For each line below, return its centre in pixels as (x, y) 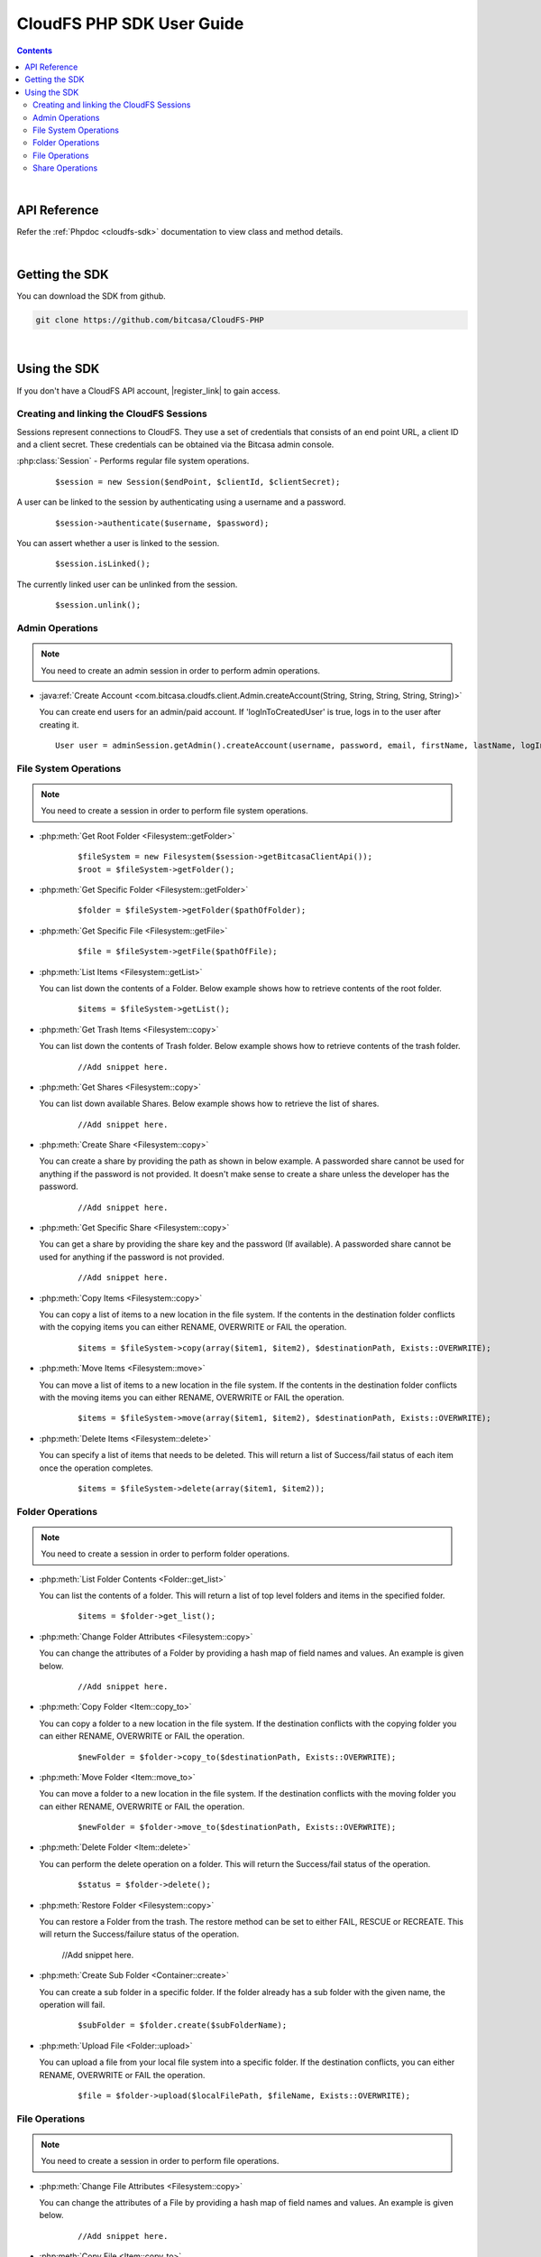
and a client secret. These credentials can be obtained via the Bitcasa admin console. (175, 445)
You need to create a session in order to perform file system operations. (174, 811)
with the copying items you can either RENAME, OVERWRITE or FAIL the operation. (193, 1327)
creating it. (59, 724)
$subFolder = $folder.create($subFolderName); (183, 2025)
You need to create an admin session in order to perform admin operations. (180, 670)
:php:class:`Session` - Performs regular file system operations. (133, 461)
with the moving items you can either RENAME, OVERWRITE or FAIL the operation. (192, 1397)
